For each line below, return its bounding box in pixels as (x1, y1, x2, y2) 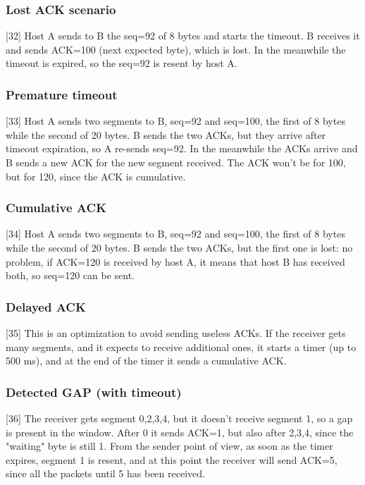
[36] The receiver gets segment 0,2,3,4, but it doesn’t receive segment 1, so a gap (6, 411, 353, 425)
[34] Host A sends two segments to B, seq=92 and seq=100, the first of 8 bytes (6, 226, 345, 241)
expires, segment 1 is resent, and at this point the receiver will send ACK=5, (6, 452, 338, 467)
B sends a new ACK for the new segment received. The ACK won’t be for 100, (6, 155, 346, 169)
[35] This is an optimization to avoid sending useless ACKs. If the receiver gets (6, 326, 346, 340)
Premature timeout (6, 85, 118, 103)
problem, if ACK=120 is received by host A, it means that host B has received (6, 254, 345, 269)
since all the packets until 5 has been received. (6, 466, 205, 481)
